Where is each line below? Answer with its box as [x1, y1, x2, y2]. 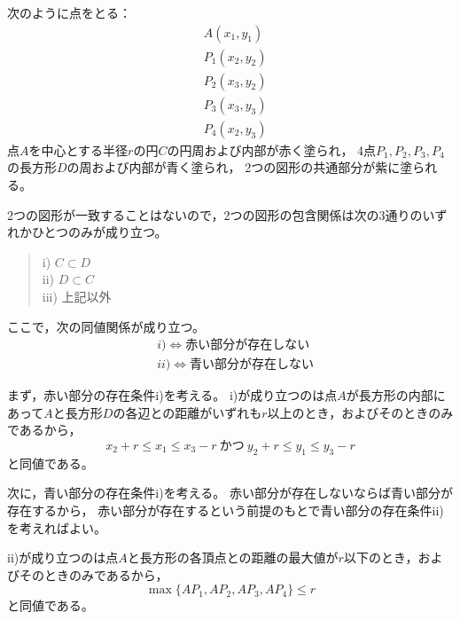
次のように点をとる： [7, 4, 131, 21]
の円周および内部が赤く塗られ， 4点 [167, 140, 377, 159]
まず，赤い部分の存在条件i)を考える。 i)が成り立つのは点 [7, 386, 338, 404]
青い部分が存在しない [190, 358, 315, 372]
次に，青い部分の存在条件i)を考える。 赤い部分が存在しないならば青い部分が [7, 483, 453, 502]
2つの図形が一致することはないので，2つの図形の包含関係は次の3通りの [7, 205, 423, 224]
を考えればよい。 [7, 518, 106, 537]
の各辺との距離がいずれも [113, 403, 262, 421]
